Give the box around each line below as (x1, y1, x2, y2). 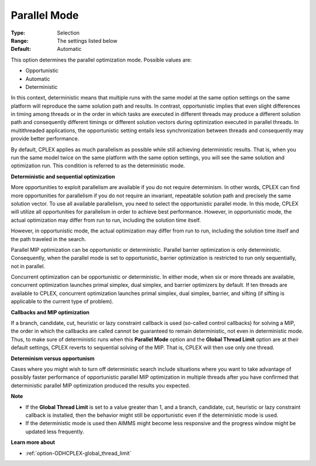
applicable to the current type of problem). (11, 298, 114, 305)
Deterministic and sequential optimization (11, 173, 115, 180)
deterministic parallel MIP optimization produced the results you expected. (11, 382, 190, 389)
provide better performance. (11, 135, 80, 142)
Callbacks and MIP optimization (11, 309, 90, 316)
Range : (11, 37, 29, 44)
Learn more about (11, 439, 56, 446)
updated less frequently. (25, 428, 84, 435)
